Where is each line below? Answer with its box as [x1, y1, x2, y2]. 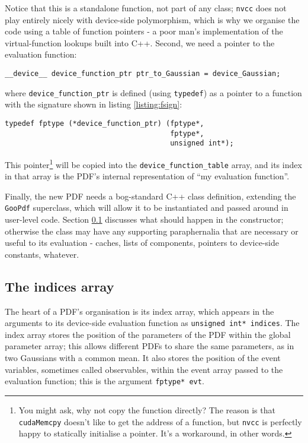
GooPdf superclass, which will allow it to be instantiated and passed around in [5, 201, 288, 214]
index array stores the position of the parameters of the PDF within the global [5, 328, 291, 340]
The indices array [5, 277, 114, 295]
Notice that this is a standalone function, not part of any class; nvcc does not [5, 2, 287, 14]
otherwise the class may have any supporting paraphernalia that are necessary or [5, 224, 299, 237]
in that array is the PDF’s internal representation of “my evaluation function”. [5, 170, 290, 182]
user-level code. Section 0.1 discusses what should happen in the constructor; [5, 213, 284, 226]
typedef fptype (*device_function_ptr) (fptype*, [5, 119, 204, 128]
